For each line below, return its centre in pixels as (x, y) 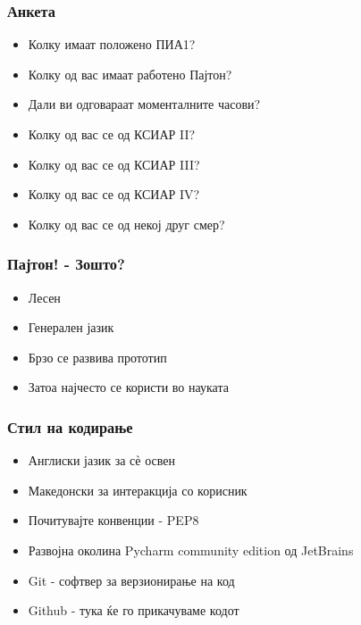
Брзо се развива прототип (97, 357)
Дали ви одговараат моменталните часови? (144, 104)
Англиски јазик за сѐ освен (101, 460)
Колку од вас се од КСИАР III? (114, 164)
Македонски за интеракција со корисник (138, 490)
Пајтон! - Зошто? (66, 264)
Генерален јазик (71, 327)
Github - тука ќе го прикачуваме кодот (134, 610)
